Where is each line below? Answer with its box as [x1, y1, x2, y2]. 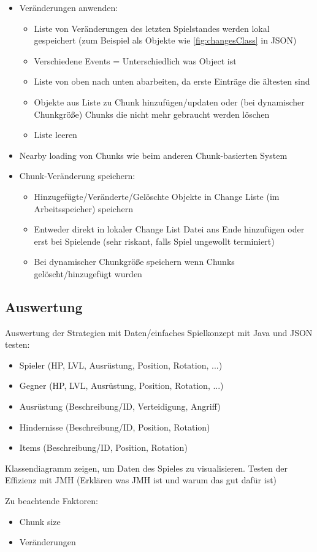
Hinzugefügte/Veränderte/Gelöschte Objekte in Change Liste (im [34, 190, 280, 202]
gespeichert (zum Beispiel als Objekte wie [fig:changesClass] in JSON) [34, 34, 297, 47]
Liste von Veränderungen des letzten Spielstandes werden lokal [34, 21, 270, 34]
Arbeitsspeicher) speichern [34, 202, 133, 215]
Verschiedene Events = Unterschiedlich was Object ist [34, 54, 237, 67]
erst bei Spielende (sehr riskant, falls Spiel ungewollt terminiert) [34, 234, 275, 247]
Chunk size [19, 515, 61, 527]
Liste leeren [34, 128, 77, 141]
